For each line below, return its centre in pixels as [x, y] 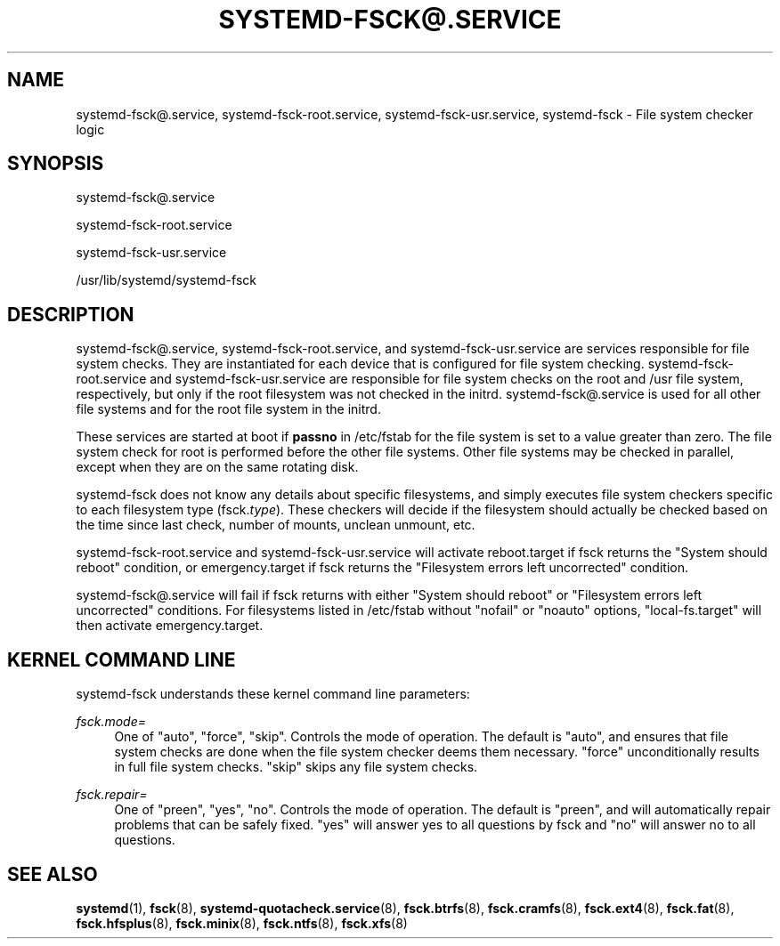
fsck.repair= [112, 795]
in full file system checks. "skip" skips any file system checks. [296, 767]
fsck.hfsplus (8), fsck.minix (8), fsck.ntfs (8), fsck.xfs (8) [242, 923]
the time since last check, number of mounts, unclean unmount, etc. [276, 525]
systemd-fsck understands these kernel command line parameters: [273, 694]
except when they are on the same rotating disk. [217, 467]
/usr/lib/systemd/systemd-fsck [166, 280]
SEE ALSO [53, 874]
